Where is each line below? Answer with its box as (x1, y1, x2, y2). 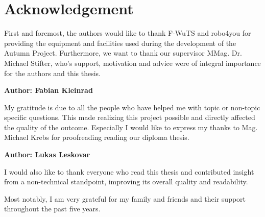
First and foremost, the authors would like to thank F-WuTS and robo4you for (4, 28, 251, 38)
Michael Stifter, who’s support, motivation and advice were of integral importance (4, 57, 261, 68)
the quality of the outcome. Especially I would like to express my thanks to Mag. (4, 122, 258, 132)
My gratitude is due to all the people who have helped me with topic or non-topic (4, 102, 260, 112)
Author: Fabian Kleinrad (4, 85, 93, 95)
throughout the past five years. (4, 203, 101, 214)
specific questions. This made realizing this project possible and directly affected (4, 112, 255, 123)
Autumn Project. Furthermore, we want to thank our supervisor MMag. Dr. (4, 47, 242, 58)
